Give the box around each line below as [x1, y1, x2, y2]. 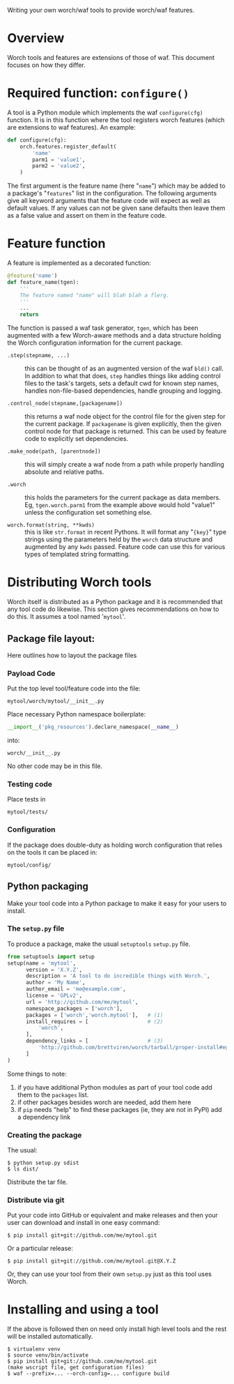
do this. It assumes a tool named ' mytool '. [7, 612, 126, 621]
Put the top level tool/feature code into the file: [7, 684, 141, 693]
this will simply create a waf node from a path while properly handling [24, 460, 225, 469]
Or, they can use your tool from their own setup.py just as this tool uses [7, 1270, 212, 1279]
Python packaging [7, 880, 89, 892]
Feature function [7, 236, 106, 252]
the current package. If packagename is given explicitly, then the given [24, 420, 221, 428]
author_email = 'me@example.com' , [25, 986, 127, 993]
